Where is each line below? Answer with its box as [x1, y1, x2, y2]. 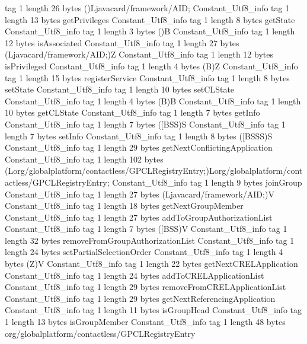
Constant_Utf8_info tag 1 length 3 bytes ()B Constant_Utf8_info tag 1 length [5, 25, 295, 37]
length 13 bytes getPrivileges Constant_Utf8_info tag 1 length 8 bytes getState [5, 13, 295, 26]
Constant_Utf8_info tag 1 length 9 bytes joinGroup [112, 176, 302, 188]
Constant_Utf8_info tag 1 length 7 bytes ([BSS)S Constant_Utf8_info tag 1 [5, 117, 286, 130]
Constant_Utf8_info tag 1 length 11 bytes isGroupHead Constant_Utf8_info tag [5, 304, 302, 316]
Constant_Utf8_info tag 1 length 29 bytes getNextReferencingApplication [5, 292, 276, 304]
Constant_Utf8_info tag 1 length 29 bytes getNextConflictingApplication [5, 141, 273, 154]
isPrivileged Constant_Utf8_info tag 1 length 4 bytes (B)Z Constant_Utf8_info [5, 59, 298, 72]
